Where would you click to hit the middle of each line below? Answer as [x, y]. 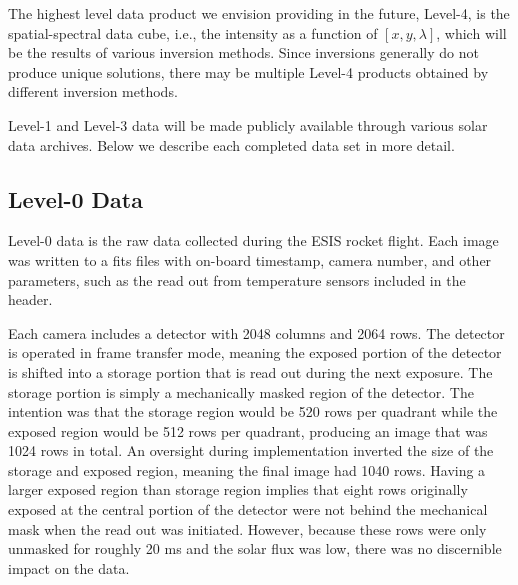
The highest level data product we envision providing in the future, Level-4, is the [259, 13]
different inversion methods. [93, 91]
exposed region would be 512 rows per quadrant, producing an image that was [248, 430]
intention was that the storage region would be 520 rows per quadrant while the [253, 411]
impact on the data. [69, 567]
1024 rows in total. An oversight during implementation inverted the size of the [251, 450]
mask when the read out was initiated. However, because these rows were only [247, 528]
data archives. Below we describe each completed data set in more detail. [231, 144]
